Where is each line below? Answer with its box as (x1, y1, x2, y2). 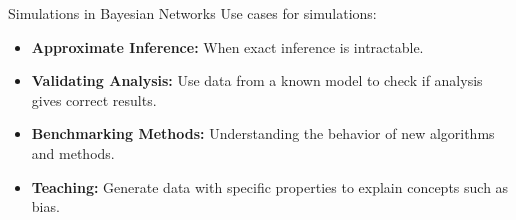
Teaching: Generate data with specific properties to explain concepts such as (31, 176, 509, 197)
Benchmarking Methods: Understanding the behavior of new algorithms (31, 123, 495, 144)
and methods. (31, 142, 115, 163)
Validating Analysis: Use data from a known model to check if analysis (31, 70, 483, 91)
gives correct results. (31, 89, 157, 110)
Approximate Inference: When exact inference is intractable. (31, 36, 424, 57)
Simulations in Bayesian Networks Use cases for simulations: (8, 3, 377, 23)
